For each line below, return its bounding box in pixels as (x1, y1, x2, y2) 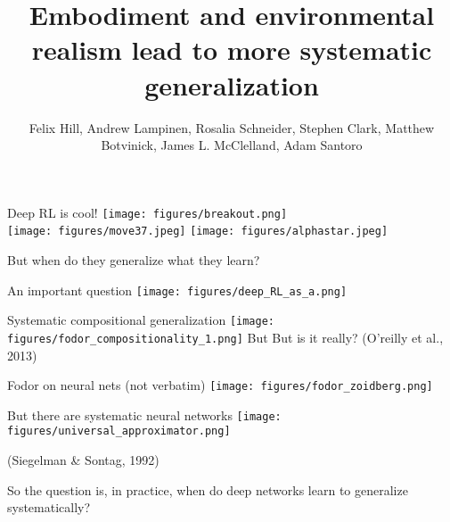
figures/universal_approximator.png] (7, 425, 231, 438)
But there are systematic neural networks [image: (7, 405, 282, 424)
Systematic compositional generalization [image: (7, 311, 274, 329)
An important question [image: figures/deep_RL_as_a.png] (7, 280, 348, 299)
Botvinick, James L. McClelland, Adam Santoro (101, 136, 363, 154)
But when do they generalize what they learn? (7, 251, 260, 269)
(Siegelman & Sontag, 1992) (7, 451, 160, 469)
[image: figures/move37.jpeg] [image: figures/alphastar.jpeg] (7, 225, 389, 238)
